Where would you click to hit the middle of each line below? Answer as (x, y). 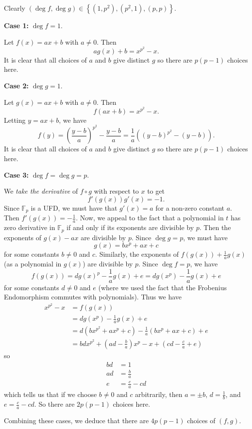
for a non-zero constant (190, 207)
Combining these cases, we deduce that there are (76, 420)
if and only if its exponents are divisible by (130, 227)
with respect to (116, 191)
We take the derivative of (41, 191)
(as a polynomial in (33, 263)
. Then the (215, 227)
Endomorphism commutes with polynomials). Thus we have (93, 297)
